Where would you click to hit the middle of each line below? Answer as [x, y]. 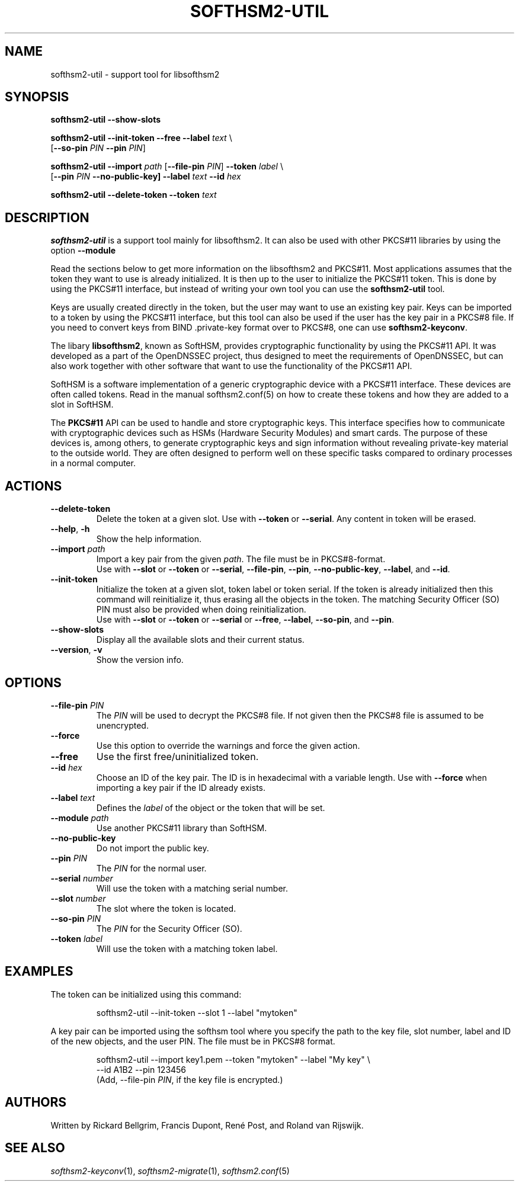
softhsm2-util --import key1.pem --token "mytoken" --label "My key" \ [233, 1059]
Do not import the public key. [153, 848]
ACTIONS [33, 486]
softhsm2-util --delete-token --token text [134, 195]
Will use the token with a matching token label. [187, 948]
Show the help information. [149, 539]
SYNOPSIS [37, 97]
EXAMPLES [39, 972]
